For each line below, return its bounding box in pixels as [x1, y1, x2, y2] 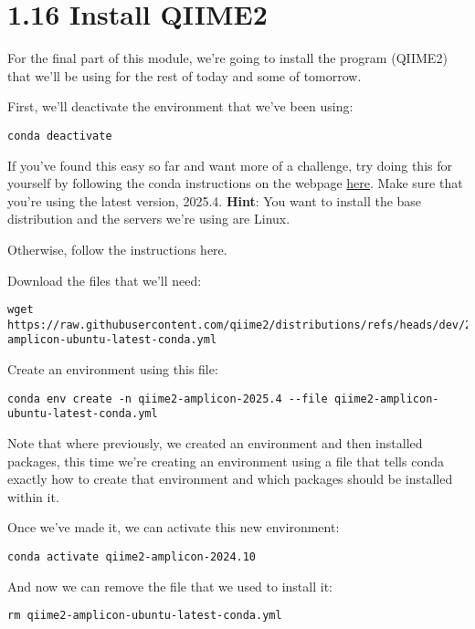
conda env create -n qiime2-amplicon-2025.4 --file [7, 392, 328, 405]
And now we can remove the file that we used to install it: [7, 576, 332, 595]
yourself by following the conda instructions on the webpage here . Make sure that [7, 173, 463, 193]
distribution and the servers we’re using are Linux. [7, 209, 290, 228]
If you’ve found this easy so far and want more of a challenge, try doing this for [7, 155, 452, 174]
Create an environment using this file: [7, 360, 218, 379]
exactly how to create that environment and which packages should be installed [7, 469, 453, 488]
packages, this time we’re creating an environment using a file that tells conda [7, 451, 444, 470]
